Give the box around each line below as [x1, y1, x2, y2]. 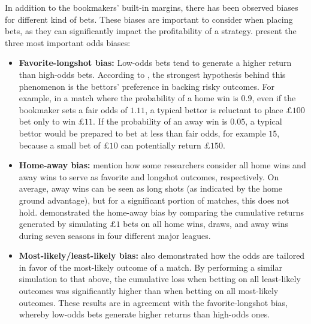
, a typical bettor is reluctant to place [145, 103, 283, 116]
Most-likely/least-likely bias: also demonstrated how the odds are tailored [19, 249, 305, 262]
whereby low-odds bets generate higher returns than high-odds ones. [19, 308, 270, 320]
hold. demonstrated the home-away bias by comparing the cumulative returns [19, 205, 304, 218]
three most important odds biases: [5, 36, 131, 49]
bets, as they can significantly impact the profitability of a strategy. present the [5, 25, 297, 37]
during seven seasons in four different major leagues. [19, 229, 211, 241]
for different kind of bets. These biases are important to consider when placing [5, 13, 293, 25]
